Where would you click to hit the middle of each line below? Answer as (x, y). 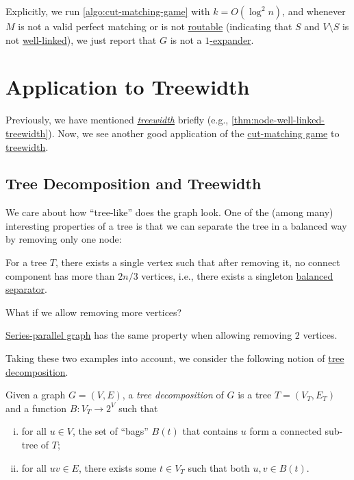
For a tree (26, 262)
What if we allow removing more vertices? (94, 312)
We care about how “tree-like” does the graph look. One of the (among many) (169, 212)
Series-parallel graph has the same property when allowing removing (149, 335)
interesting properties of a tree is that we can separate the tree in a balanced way (176, 225)
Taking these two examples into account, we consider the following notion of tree (175, 358)
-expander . (232, 39)
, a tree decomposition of (173, 395)
